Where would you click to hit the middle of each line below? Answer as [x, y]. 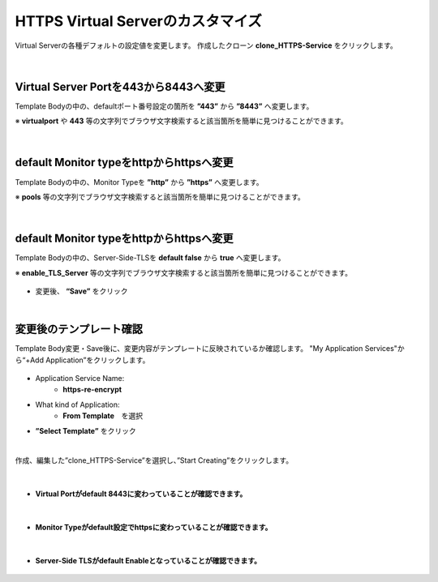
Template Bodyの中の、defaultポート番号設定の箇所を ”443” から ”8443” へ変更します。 [164, 106]
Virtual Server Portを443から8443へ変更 [120, 86]
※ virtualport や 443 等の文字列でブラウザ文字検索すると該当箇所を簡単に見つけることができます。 [181, 121]
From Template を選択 [103, 416]
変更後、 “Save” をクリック [82, 291]
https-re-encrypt [92, 390]
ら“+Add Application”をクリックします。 [82, 360]
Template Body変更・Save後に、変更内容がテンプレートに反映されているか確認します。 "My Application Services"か [210, 349]
